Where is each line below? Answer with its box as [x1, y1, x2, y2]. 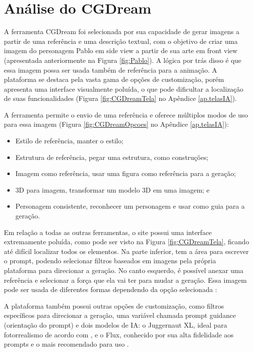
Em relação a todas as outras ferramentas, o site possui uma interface [4, 227, 212, 237]
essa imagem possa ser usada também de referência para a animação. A [4, 64, 217, 75]
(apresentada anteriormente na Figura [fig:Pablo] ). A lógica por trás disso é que [4, 55, 242, 65]
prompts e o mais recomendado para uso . [4, 339, 129, 349]
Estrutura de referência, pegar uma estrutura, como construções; [15, 152, 209, 162]
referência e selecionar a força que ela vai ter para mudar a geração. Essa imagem [4, 274, 247, 285]
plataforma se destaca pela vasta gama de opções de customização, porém [4, 74, 224, 84]
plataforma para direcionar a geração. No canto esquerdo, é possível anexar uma [4, 265, 244, 275]
